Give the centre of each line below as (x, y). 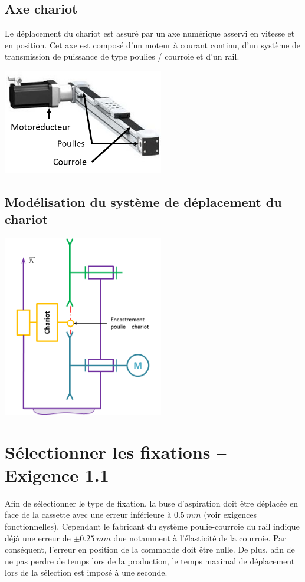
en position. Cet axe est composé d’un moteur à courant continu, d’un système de (152, 45)
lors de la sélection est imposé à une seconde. (86, 572)
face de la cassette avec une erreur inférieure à (88, 514)
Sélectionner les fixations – (116, 451)
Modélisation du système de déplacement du (143, 202)
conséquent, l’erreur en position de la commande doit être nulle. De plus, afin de (150, 549)
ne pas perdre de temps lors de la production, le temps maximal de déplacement (150, 560)
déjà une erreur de (38, 537)
